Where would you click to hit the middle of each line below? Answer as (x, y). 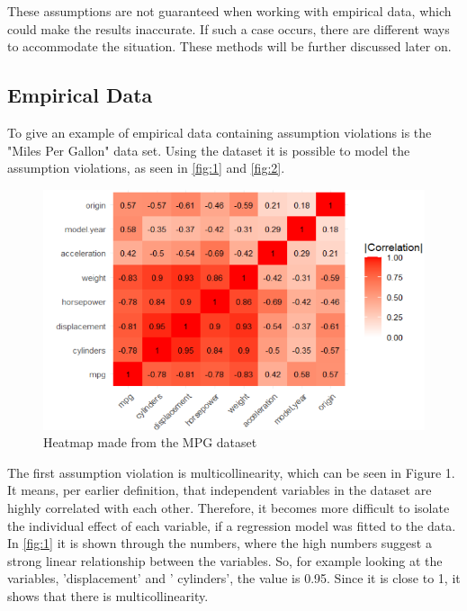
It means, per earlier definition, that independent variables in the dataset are (220, 490)
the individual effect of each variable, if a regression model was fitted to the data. (232, 525)
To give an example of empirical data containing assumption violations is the (220, 132)
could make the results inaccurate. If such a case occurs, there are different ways (229, 28)
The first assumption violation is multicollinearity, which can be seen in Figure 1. (231, 472)
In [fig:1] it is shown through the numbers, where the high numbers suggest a (220, 543)
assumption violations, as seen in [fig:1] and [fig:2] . (146, 168)
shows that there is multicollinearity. (108, 596)
